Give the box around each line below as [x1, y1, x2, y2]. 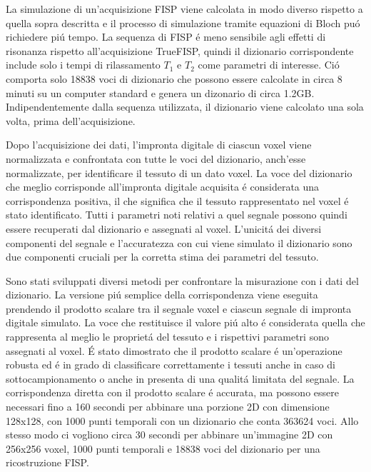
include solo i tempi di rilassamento [6, 57, 161, 72]
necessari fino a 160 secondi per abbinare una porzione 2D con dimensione [6, 399, 330, 414]
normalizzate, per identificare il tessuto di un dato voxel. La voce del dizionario [6, 165, 352, 180]
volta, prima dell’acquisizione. [6, 113, 136, 128]
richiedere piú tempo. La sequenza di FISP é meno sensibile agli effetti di [6, 29, 326, 44]
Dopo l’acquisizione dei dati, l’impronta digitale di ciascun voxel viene [6, 137, 312, 152]
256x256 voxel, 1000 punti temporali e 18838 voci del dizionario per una [6, 441, 320, 456]
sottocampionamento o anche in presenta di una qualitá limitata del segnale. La [6, 371, 355, 386]
